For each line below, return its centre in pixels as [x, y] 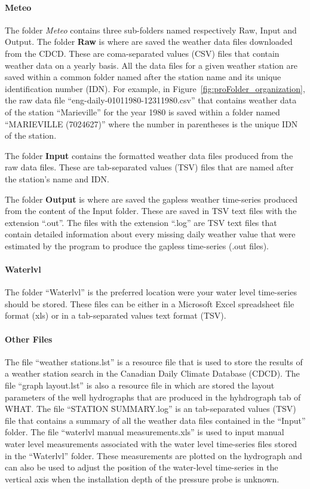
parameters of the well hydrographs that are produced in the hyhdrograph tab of [153, 397]
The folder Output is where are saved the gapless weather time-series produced [151, 199]
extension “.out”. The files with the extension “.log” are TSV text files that [141, 222]
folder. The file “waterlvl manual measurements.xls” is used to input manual [145, 432]
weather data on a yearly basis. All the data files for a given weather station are [151, 65]
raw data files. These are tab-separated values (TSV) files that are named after [149, 167]
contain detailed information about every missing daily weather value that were [150, 234]
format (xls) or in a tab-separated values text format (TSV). [116, 315]
